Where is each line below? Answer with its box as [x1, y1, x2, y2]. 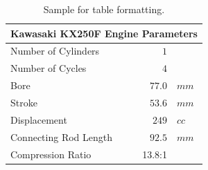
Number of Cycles [10, 61, 87, 75]
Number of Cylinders [10, 44, 100, 58]
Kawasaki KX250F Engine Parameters [10, 26, 198, 40]
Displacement [10, 112, 67, 126]
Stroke [10, 95, 37, 109]
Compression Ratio [10, 147, 92, 161]
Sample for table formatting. [43, 2, 165, 16]
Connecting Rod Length [10, 129, 113, 144]
